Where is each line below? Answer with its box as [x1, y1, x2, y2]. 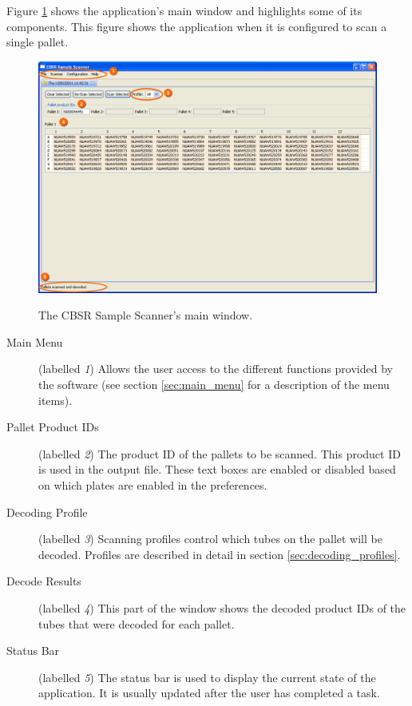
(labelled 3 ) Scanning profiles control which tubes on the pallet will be [38, 530, 382, 547]
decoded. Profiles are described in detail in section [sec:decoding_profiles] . [38, 545, 401, 562]
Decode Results [6, 573, 81, 589]
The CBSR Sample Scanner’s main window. [38, 307, 253, 323]
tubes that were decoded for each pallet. [38, 615, 235, 632]
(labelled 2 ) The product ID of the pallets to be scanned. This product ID [38, 445, 401, 462]
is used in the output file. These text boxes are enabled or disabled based [38, 461, 396, 478]
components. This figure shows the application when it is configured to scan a [6, 18, 387, 34]
